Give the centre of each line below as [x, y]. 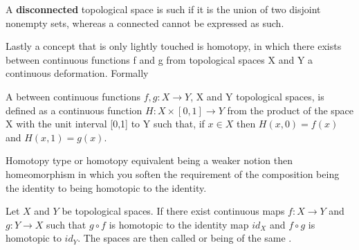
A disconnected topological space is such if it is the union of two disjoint [163, 9]
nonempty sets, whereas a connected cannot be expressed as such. [145, 23]
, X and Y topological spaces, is [257, 96]
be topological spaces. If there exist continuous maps [173, 211]
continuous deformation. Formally [77, 73]
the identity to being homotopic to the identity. [106, 187]
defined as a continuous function [74, 110]
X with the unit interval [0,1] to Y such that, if [105, 124]
